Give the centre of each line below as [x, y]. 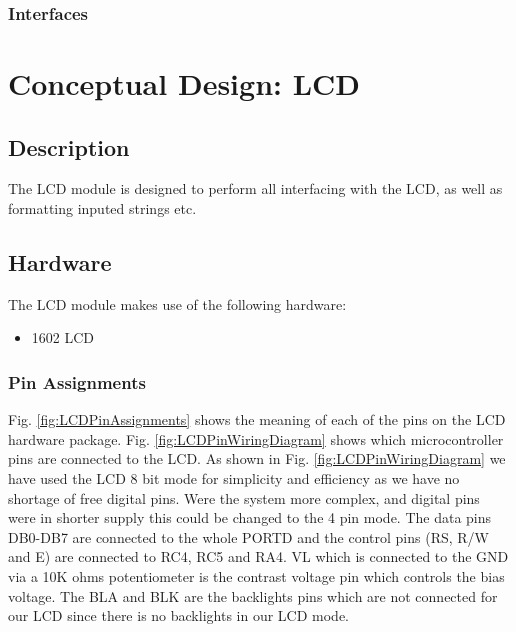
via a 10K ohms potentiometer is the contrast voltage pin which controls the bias [256, 575]
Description [69, 146]
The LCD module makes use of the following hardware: [177, 303]
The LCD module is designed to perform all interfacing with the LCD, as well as [255, 188]
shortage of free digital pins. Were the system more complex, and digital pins [244, 497]
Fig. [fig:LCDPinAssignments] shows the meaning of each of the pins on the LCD [257, 419]
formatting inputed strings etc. [102, 208]
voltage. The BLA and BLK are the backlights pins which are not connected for [253, 595]
